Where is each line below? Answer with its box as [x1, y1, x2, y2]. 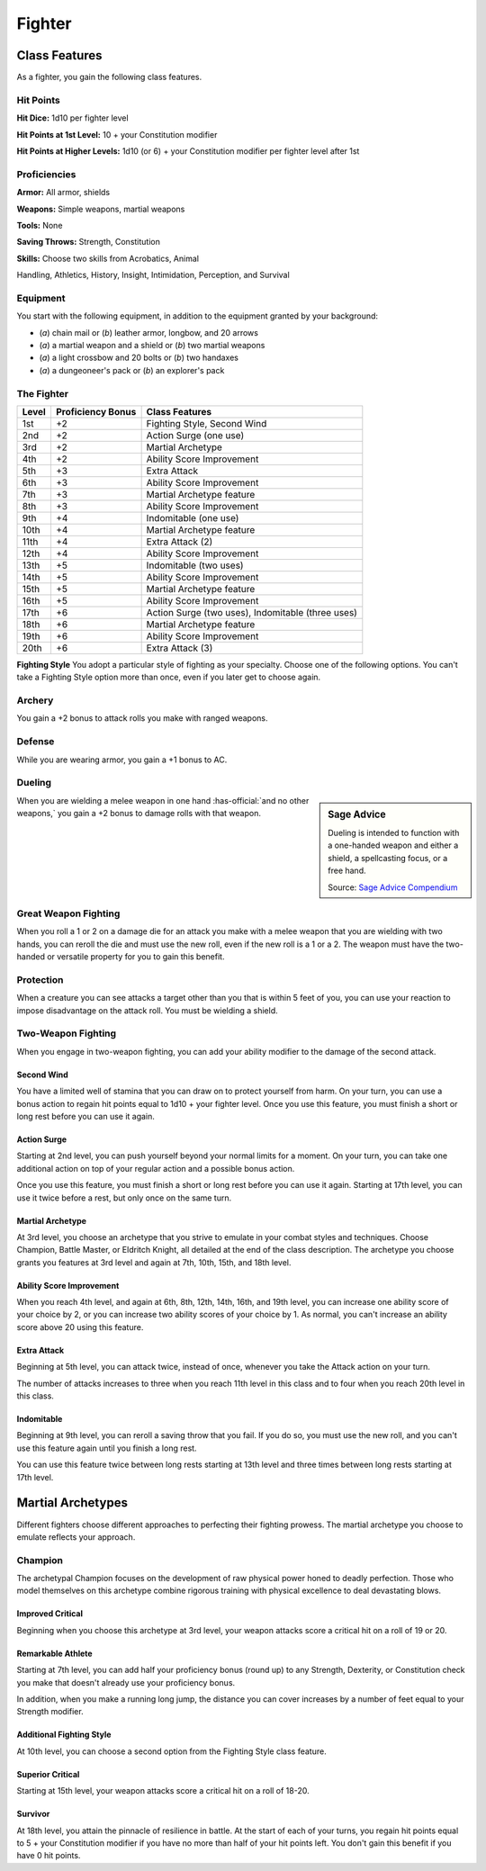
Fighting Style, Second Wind [146, 417, 267, 429]
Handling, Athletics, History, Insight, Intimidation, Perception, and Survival [16, 270, 290, 281]
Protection [16, 973, 64, 985]
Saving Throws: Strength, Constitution [16, 237, 161, 247]
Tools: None [16, 220, 63, 230]
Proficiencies [16, 167, 76, 180]
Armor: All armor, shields [16, 187, 111, 198]
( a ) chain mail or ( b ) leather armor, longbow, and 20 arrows [39, 327, 258, 337]
